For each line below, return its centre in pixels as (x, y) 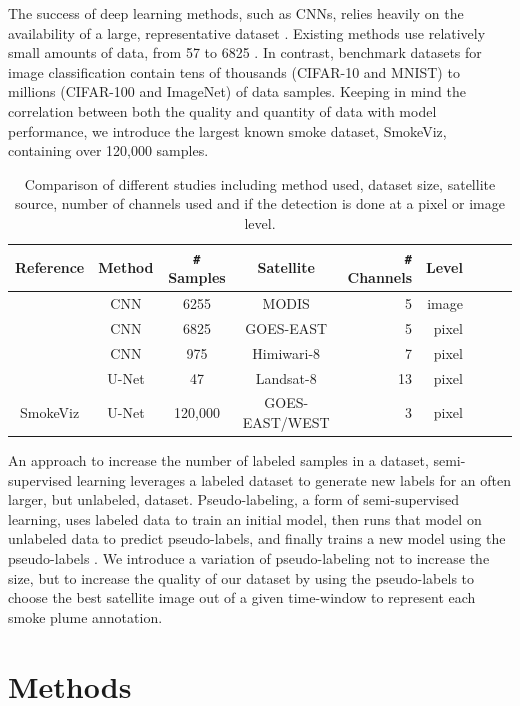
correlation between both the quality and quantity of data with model (222, 110)
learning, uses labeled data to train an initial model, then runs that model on (245, 518)
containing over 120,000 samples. (108, 150)
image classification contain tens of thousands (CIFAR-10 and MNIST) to (234, 71)
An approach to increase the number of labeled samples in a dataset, (218, 460)
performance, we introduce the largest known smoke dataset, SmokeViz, (227, 130)
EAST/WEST (286, 422)
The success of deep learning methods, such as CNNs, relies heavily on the (236, 13)
